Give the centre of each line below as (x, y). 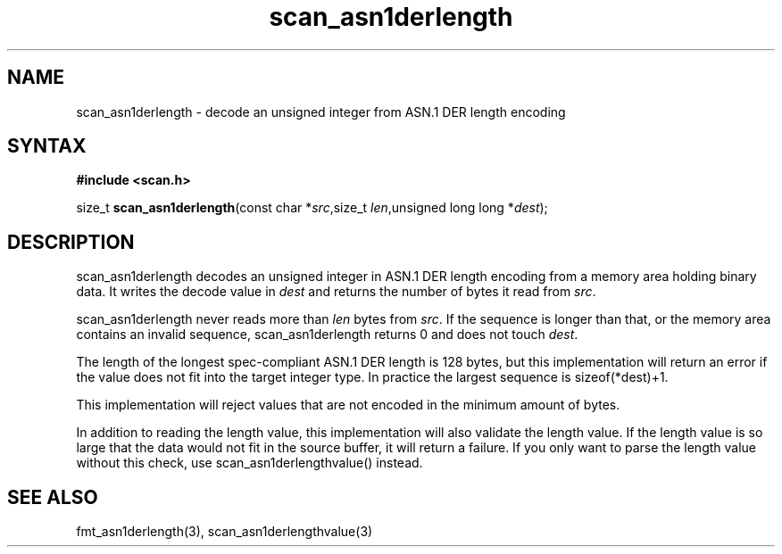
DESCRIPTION (71, 242)
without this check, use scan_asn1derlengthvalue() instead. (250, 463)
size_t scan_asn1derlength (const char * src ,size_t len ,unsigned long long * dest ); (312, 208)
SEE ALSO (53, 497)
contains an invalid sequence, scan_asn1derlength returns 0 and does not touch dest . (327, 335)
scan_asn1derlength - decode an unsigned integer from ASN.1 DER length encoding (321, 112)
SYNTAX (47, 146)
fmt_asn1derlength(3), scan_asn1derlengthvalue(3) (225, 532)
